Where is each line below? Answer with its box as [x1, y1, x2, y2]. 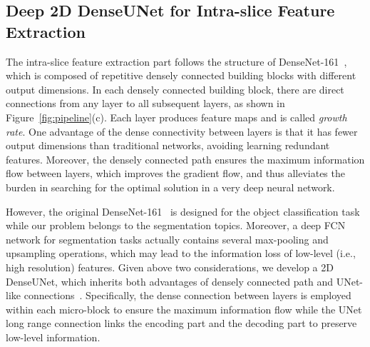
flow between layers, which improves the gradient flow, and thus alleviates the [6, 166, 345, 181]
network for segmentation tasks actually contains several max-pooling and [6, 231, 329, 246]
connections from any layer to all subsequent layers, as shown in [6, 96, 285, 111]
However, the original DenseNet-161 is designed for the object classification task [6, 203, 360, 218]
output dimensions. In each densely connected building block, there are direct [6, 81, 344, 96]
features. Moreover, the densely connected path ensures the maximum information [6, 151, 365, 166]
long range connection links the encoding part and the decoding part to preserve [6, 316, 357, 331]
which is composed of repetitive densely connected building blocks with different [6, 68, 356, 83]
